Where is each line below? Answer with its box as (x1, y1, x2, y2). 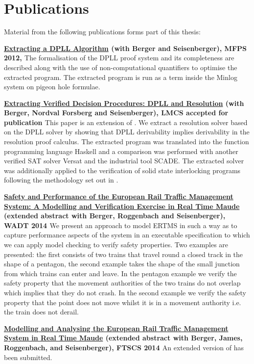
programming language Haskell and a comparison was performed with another (4, 146, 238, 156)
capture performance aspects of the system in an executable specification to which (4, 230, 250, 240)
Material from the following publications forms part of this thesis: (4, 26, 201, 37)
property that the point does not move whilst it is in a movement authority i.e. (4, 297, 241, 307)
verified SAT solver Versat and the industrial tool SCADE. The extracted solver (4, 156, 244, 166)
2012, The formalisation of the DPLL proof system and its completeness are (4, 52, 234, 63)
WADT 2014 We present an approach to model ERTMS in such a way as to (4, 220, 237, 230)
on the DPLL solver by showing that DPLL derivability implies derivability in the (4, 127, 250, 137)
